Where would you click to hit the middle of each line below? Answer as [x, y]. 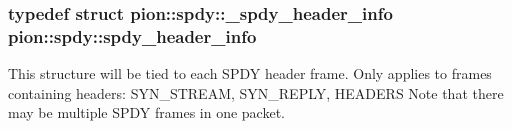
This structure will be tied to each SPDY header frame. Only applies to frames [250, 73]
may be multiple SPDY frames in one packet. [146, 112]
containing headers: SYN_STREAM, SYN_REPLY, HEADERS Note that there [256, 92]
